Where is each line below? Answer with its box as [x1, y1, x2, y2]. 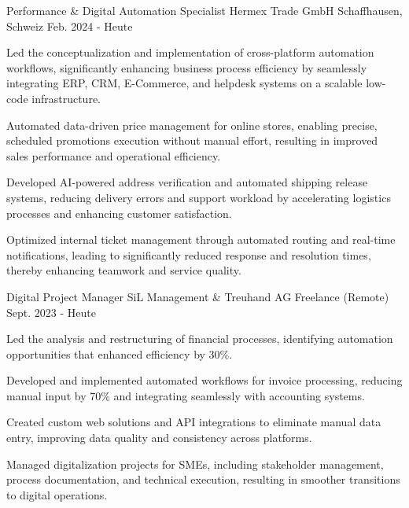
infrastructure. [31, 90, 101, 106]
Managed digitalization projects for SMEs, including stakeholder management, [6, 455, 384, 472]
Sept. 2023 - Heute [6, 304, 96, 320]
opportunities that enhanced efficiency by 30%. [6, 345, 233, 362]
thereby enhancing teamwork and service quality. [6, 262, 241, 278]
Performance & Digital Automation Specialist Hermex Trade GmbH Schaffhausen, [6, 2, 403, 18]
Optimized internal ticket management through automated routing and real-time [6, 231, 396, 248]
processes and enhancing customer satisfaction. [6, 204, 232, 221]
